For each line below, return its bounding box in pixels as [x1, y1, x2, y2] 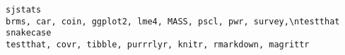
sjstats [6, 5, 42, 15]
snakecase [6, 28, 52, 38]
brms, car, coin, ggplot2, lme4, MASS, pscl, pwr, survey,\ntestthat [6, 16, 340, 26]
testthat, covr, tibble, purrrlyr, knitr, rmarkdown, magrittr [6, 39, 310, 49]
